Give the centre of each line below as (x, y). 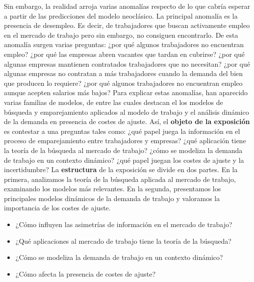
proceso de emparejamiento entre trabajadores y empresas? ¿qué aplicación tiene (125, 141)
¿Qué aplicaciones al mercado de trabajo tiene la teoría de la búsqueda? (123, 241)
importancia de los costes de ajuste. (57, 208)
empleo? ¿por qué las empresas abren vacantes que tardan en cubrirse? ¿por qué (125, 54)
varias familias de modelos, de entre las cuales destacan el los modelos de (114, 102)
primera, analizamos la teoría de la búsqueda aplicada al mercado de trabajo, (120, 179)
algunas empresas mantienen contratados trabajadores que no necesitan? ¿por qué (127, 64)
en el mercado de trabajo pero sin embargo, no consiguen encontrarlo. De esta (121, 35)
